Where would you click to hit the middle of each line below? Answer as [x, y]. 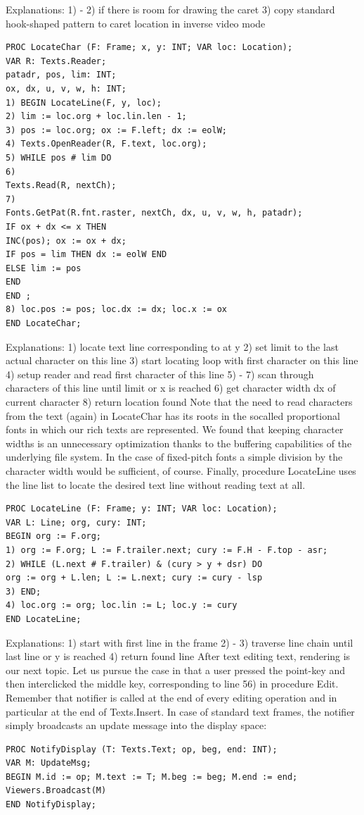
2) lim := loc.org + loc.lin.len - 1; [96, 117]
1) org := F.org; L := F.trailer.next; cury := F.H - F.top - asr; [167, 550]
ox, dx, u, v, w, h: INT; [66, 88]
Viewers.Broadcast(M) [56, 791]
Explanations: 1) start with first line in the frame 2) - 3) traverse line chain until [180, 642]
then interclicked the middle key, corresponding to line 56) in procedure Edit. [172, 684]
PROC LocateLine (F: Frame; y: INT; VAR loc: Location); [142, 509]
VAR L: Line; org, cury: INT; [76, 522]
